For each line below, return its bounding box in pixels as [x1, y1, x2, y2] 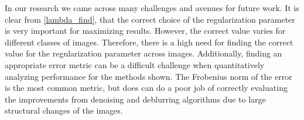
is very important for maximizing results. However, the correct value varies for [5, 24, 286, 37]
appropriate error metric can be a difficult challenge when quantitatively [5, 58, 265, 70]
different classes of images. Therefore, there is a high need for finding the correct [5, 36, 293, 48]
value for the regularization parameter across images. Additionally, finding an [5, 47, 282, 59]
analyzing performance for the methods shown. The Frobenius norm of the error [5, 70, 292, 82]
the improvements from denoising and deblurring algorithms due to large [5, 93, 266, 105]
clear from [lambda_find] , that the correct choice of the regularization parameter [5, 13, 295, 25]
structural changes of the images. [5, 104, 123, 117]
